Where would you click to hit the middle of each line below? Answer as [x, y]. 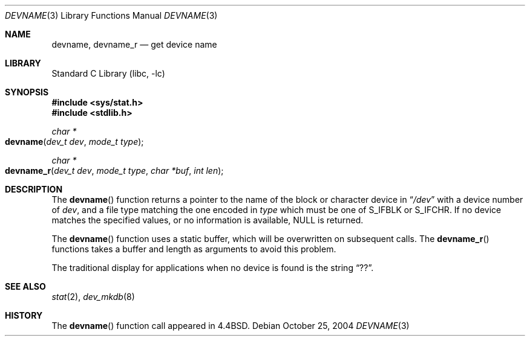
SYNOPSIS [27, 92]
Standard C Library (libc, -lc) [108, 73]
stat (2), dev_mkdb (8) [93, 297]
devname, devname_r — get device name [134, 44]
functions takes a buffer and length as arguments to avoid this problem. [194, 249]
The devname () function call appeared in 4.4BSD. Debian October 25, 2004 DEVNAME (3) [231, 326]
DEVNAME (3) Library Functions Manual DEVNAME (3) [111, 15]
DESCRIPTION [34, 189]
